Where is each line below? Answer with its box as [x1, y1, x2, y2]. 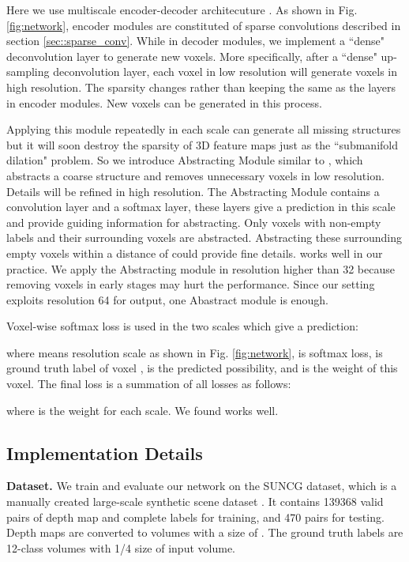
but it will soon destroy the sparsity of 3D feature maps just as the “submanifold [6, 136, 398, 153]
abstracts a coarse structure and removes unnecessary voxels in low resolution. [6, 167, 385, 183]
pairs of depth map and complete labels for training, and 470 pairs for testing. [6, 508, 385, 525]
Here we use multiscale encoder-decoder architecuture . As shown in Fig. [6, 2, 358, 17]
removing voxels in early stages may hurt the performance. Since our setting [6, 276, 375, 292]
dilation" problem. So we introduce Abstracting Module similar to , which [6, 152, 363, 168]
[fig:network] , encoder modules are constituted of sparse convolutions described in [6, 17, 401, 33]
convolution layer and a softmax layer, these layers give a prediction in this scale [6, 198, 396, 215]
